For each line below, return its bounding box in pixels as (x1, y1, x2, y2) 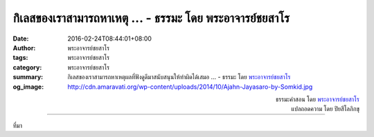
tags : (12, 54, 28, 62)
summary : (12, 73, 44, 81)
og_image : (12, 83, 44, 91)
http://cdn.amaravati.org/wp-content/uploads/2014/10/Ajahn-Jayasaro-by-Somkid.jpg (67, 83, 313, 91)
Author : (12, 43, 36, 52)
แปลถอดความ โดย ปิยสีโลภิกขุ (291, 105, 359, 113)
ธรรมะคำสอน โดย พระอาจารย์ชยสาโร (275, 95, 359, 103)
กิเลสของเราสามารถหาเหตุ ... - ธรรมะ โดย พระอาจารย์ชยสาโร (12, 10, 290, 25)
